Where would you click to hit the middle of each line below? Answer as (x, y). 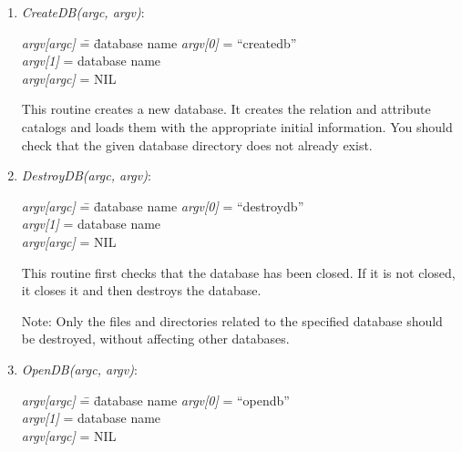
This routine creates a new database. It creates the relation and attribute (226, 109)
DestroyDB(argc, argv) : (86, 175)
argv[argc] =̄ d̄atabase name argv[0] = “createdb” (159, 42)
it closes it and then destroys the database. (141, 290)
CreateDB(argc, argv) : (83, 12)
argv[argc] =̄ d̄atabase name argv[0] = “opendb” (155, 400)
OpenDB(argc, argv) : (79, 369)
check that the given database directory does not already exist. (197, 144)
